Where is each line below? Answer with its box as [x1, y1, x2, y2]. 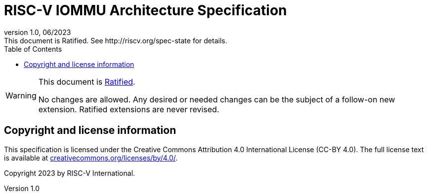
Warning [5, 90, 37, 100]
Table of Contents [4, 44, 62, 53]
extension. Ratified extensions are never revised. [38, 104, 219, 114]
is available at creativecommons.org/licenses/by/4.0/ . [4, 153, 178, 162]
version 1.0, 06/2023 [4, 28, 71, 36]
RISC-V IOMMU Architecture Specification [4, 2, 287, 19]
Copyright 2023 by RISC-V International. [4, 168, 135, 177]
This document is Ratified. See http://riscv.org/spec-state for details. [4, 36, 227, 45]
